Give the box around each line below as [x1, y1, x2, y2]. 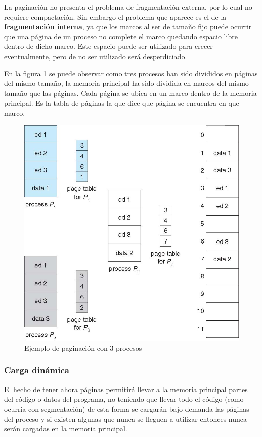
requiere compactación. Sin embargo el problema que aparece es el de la [4, 11, 227, 22]
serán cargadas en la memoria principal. [4, 423, 127, 434]
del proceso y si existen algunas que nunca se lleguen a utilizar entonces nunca [4, 413, 247, 424]
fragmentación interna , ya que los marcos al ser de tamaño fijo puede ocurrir [4, 21, 252, 32]
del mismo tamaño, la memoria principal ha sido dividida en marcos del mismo [4, 78, 249, 88]
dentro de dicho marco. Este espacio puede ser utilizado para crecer [4, 41, 213, 52]
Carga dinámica [4, 364, 69, 376]
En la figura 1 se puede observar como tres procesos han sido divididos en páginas [4, 68, 258, 78]
